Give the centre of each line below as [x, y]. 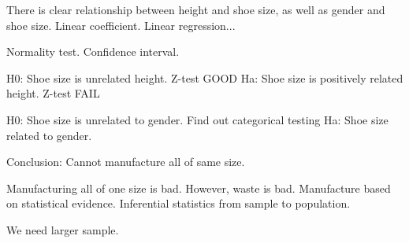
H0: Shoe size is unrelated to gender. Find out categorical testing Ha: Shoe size [197, 119]
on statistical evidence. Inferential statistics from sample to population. [178, 203]
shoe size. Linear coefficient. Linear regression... [121, 25]
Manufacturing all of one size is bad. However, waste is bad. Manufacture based [199, 188]
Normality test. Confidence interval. [93, 52]
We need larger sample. [63, 229]
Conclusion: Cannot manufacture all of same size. [126, 162]
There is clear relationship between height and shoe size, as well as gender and [196, 9]
